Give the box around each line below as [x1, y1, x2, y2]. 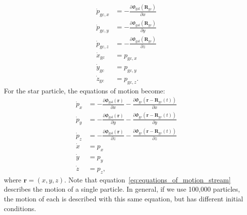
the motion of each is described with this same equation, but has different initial [4, 193, 244, 203]
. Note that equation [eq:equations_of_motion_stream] [64, 174, 231, 184]
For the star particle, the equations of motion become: [4, 85, 165, 95]
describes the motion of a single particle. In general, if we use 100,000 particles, [4, 184, 240, 194]
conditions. [4, 203, 36, 213]
